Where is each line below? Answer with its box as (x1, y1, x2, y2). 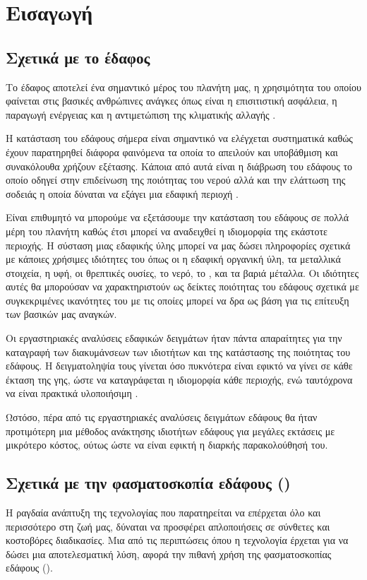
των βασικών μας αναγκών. (6, 307, 117, 321)
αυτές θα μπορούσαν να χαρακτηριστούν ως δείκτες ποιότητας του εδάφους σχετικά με (6, 279, 359, 294)
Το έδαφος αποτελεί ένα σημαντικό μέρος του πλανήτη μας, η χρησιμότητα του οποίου (6, 79, 361, 94)
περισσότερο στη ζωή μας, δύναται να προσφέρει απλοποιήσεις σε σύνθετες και (6, 519, 330, 533)
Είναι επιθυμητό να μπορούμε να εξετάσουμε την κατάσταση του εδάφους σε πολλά (6, 210, 349, 225)
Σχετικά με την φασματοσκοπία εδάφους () (6, 472, 291, 494)
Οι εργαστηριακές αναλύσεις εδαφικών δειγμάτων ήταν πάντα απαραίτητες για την (6, 331, 342, 345)
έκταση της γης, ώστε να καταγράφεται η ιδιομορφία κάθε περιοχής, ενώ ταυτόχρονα (6, 372, 353, 386)
